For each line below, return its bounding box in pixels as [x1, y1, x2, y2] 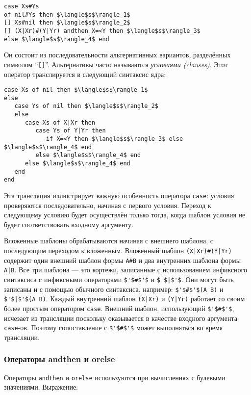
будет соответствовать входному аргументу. [4, 219, 133, 229]
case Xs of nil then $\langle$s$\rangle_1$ [4, 86, 148, 94]
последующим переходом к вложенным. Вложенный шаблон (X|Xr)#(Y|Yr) [4, 245, 232, 256]
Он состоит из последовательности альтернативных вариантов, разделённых [4, 50, 231, 60]
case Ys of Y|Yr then [35, 127, 106, 134]
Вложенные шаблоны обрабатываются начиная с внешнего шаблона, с [4, 236, 214, 246]
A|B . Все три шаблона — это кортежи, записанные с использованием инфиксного [4, 264, 248, 275]
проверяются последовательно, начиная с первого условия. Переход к [4, 200, 211, 210]
